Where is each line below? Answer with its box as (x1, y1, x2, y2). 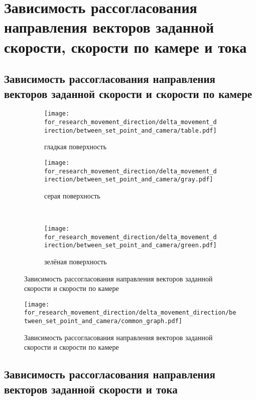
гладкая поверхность (44, 141, 107, 152)
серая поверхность (44, 190, 100, 201)
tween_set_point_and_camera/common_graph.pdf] (24, 318, 182, 325)
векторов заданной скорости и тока (4, 381, 178, 396)
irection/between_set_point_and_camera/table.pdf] (44, 127, 217, 134)
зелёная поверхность (44, 256, 107, 267)
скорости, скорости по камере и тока (4, 36, 247, 57)
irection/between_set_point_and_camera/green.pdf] (44, 242, 217, 249)
